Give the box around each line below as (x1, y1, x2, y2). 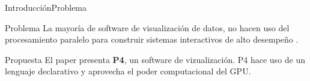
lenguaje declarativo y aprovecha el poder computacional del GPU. (5, 65, 251, 77)
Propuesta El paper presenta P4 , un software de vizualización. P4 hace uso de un (5, 53, 306, 65)
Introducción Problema (5, 1, 87, 13)
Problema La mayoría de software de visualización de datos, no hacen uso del (5, 21, 290, 34)
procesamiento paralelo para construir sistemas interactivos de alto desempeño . (5, 33, 299, 46)
